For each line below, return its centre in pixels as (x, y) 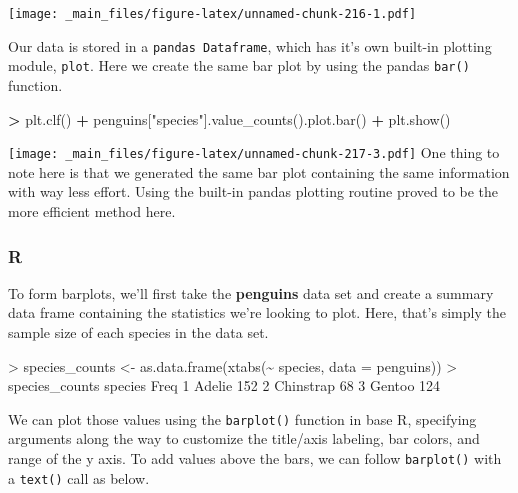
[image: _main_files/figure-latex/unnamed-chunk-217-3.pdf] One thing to (254, 152)
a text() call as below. (79, 477)
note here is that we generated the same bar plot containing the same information (259, 171)
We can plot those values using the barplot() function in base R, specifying (242, 418)
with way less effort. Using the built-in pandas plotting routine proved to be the (253, 191)
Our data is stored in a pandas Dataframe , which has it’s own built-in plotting (250, 45)
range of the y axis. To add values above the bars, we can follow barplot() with (255, 458)
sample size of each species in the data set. (138, 332)
